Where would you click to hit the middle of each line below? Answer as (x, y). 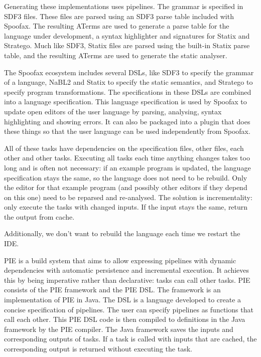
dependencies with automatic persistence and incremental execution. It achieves (127, 270)
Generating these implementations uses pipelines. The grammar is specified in (124, 6)
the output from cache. (39, 216)
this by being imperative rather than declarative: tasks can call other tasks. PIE (127, 280)
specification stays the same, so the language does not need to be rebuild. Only (126, 177)
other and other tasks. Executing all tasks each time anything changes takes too (127, 158)
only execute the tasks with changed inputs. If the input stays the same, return (126, 207)
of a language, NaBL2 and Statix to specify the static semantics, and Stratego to (128, 82)
